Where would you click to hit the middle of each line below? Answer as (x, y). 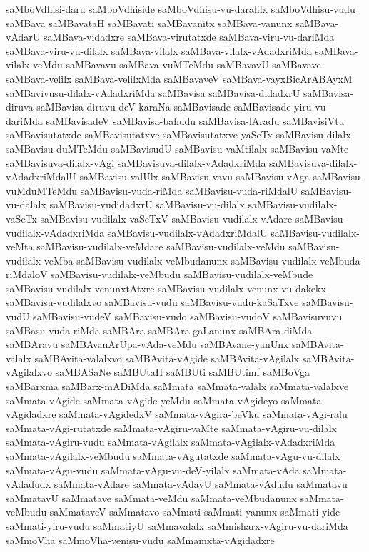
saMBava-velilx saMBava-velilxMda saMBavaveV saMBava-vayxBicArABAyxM (179, 78)
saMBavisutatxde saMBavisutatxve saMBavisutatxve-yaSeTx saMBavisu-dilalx (178, 134)
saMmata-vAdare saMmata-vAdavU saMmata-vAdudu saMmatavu (201, 484)
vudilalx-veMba (40, 260)
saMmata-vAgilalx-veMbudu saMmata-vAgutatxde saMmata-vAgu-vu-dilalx (173, 456)
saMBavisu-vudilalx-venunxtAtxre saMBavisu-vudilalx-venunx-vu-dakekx (166, 288)
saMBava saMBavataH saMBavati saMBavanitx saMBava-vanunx (149, 22)
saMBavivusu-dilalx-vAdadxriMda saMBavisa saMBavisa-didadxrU (153, 92)
